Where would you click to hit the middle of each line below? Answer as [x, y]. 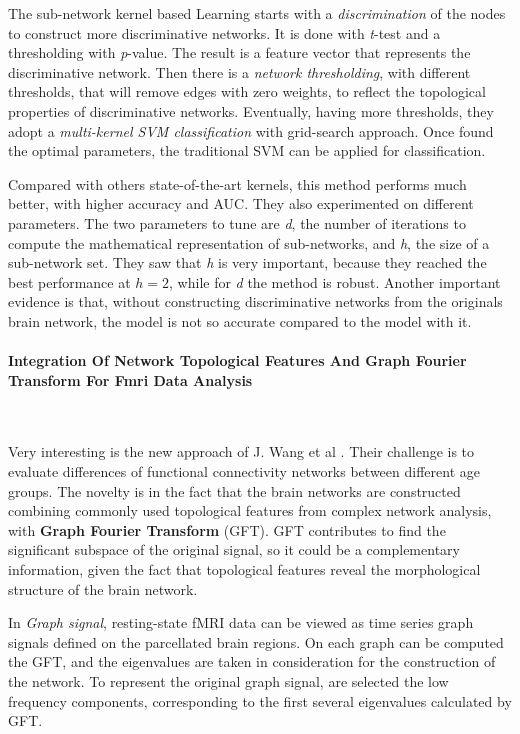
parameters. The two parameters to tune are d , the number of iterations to [237, 222]
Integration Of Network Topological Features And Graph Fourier [237, 360]
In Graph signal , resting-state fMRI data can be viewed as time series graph [241, 622]
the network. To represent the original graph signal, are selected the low [228, 681]
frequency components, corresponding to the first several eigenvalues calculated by [260, 700]
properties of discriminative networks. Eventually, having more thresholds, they [251, 110]
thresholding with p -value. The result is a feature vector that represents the [239, 52]
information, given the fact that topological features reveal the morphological [244, 569]
